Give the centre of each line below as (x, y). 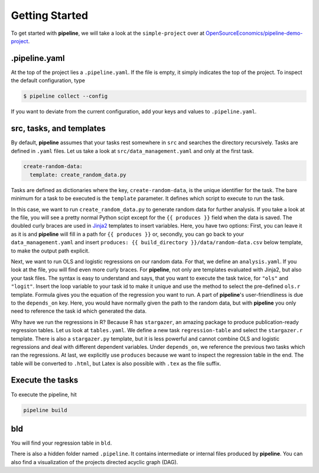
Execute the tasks (45, 380)
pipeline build (45, 410)
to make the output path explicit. (50, 251)
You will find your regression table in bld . (61, 443)
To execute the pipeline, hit (44, 394)
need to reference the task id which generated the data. (79, 311)
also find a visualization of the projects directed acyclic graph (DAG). (95, 462)
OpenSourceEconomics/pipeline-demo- (254, 33)
